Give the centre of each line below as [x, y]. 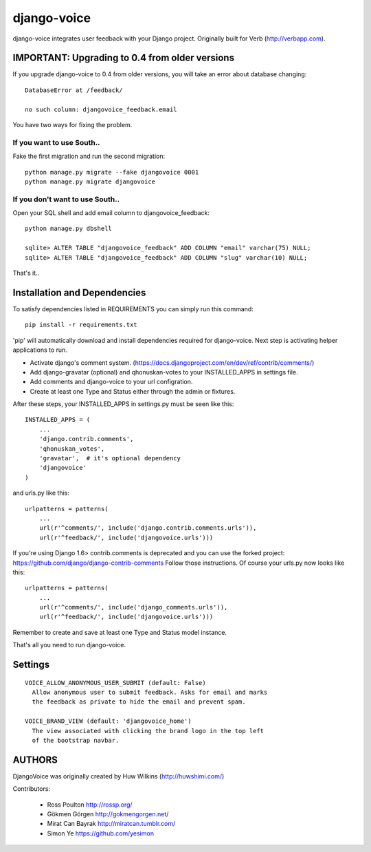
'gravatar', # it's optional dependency [110, 458]
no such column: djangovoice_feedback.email [101, 109]
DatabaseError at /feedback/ [74, 90]
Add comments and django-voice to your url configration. [111, 382]
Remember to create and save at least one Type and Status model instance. [120, 632]
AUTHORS [35, 760]
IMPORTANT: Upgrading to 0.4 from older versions [124, 58]
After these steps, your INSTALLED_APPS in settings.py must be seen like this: [123, 404]
